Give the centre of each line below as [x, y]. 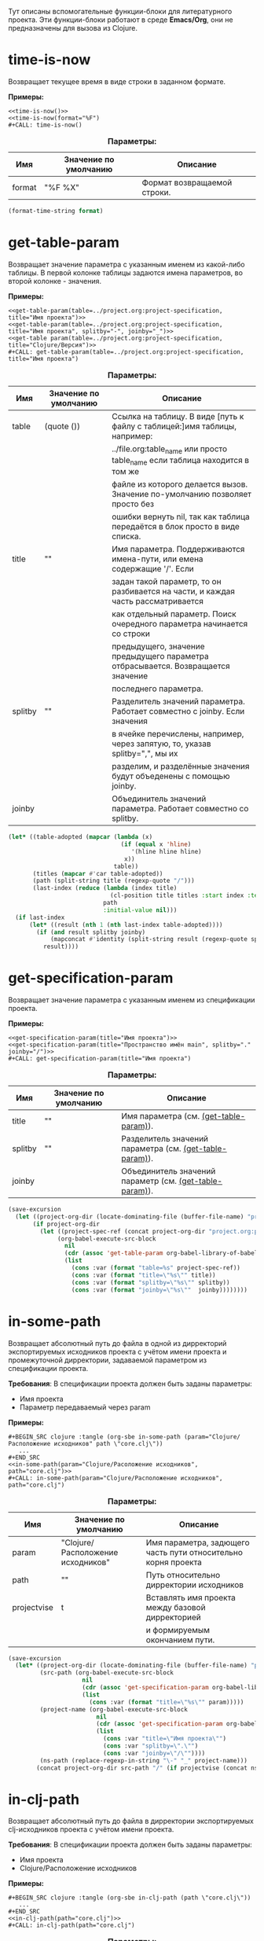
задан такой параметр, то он [166, 582]
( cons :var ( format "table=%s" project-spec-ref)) [156, 1268]
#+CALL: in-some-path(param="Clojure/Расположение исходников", [115, 1478]
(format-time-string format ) [56, 211]
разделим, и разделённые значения [180, 766]
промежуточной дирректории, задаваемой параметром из [108, 1360]
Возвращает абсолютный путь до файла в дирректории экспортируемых [131, 1821]
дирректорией [174, 1617]
